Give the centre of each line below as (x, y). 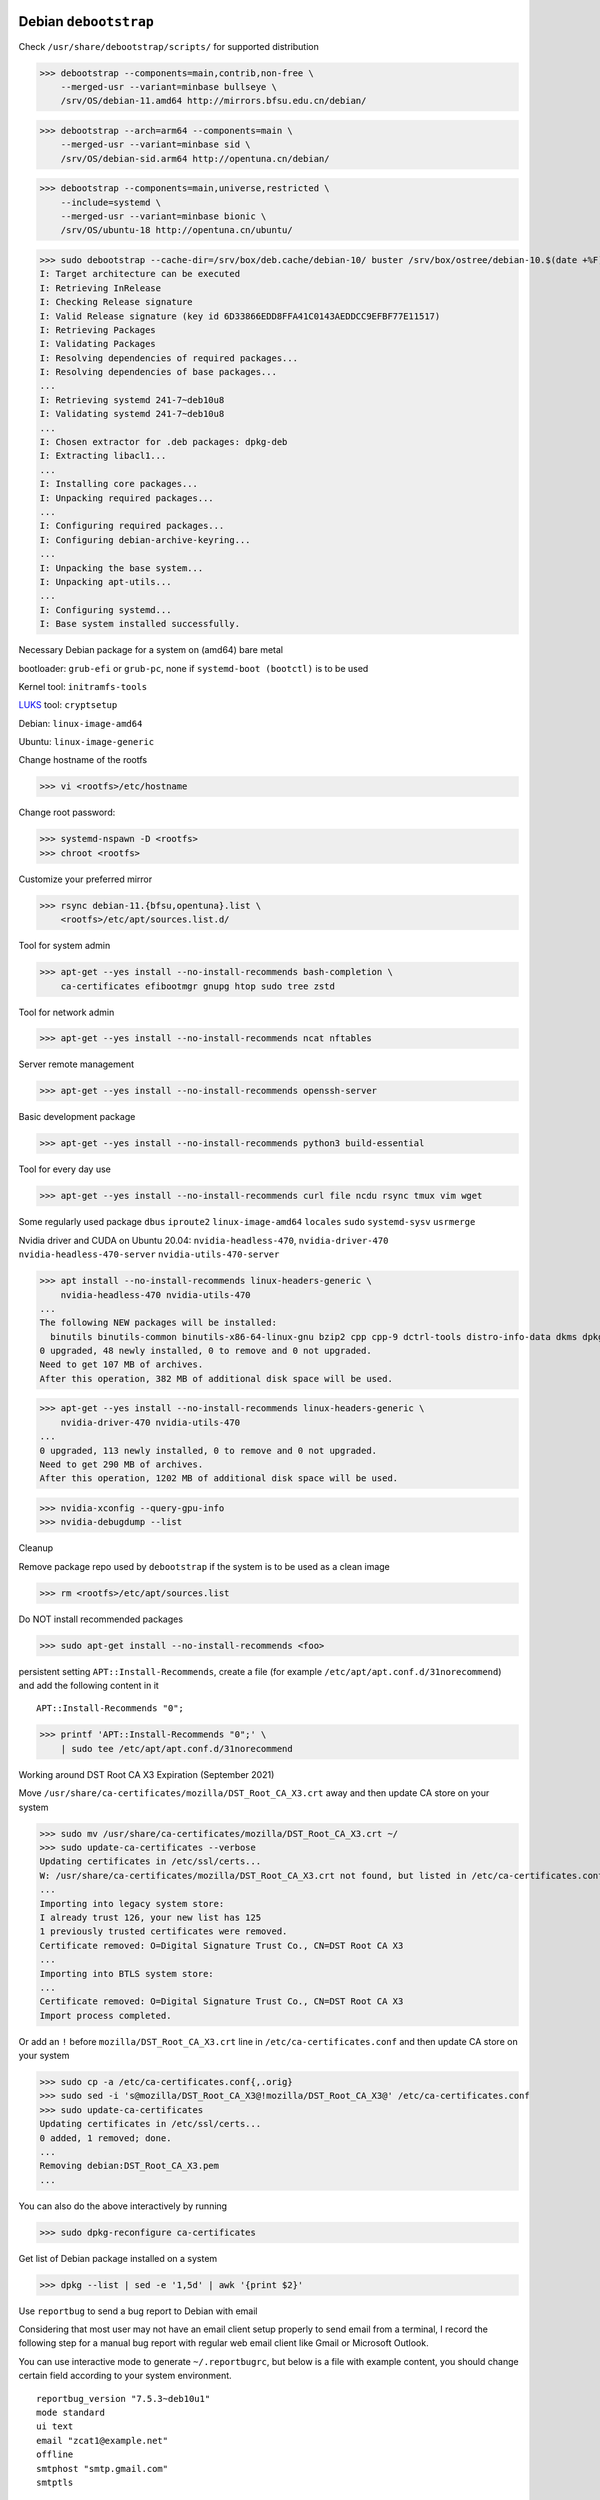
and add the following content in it (88, 1686)
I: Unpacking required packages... (126, 498)
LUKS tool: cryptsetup (68, 705)
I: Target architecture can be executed (139, 274)
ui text (55, 2426)
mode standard (70, 2413)
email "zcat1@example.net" (102, 2440)
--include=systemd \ (111, 202)
